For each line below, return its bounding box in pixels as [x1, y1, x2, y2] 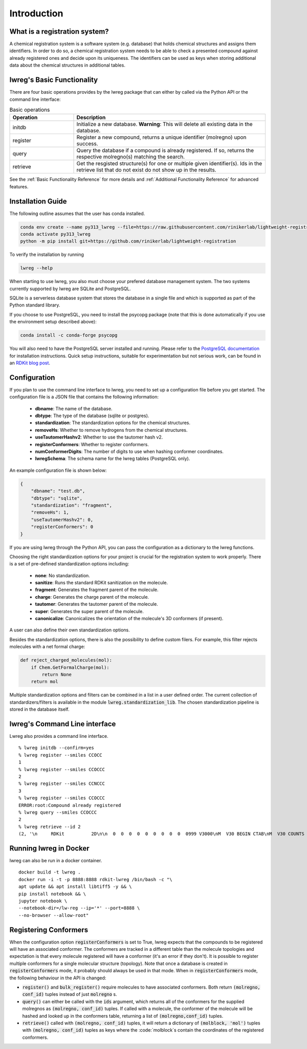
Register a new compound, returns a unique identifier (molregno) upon [76, 134, 247, 141]
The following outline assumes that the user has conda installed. [9, 210, 145, 216]
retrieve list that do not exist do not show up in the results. [76, 166, 216, 173]
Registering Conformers [9, 925, 89, 934]
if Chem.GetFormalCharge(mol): [31, 664, 109, 670]
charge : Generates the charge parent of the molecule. [35, 594, 149, 600]
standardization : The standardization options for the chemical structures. [35, 420, 191, 426]
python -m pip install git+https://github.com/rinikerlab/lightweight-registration [20, 238, 236, 244]
